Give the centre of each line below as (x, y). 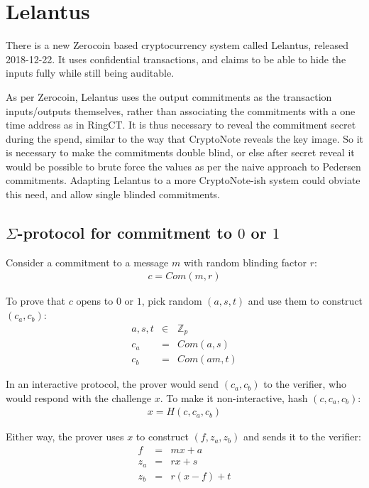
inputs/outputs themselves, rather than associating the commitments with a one (181, 110)
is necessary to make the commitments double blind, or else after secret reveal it (180, 152)
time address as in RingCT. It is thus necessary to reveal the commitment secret (181, 125)
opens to (95, 301)
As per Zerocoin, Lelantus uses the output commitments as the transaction (169, 96)
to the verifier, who (305, 384)
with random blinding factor (245, 262)
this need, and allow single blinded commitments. (113, 194)
